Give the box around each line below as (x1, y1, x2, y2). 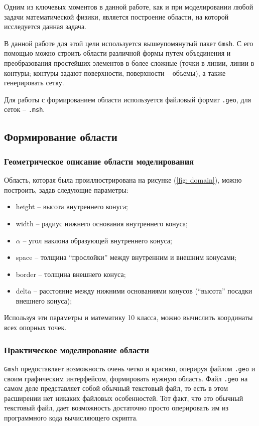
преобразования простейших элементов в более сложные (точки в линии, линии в (4, 58, 254, 68)
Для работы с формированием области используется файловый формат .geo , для (4, 94, 251, 104)
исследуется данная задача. (4, 21, 86, 32)
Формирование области (4, 128, 117, 144)
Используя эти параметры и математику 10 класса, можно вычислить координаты (4, 312, 253, 323)
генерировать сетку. (4, 77, 64, 88)
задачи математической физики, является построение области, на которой (4, 11, 229, 22)
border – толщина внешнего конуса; (16, 268, 126, 279)
